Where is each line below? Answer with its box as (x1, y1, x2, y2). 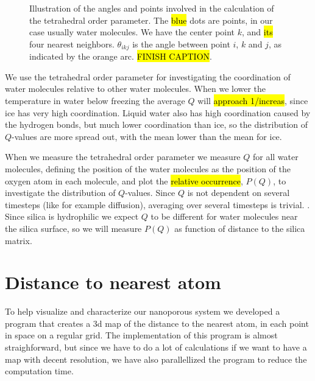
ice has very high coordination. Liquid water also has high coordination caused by (5, 106, 311, 119)
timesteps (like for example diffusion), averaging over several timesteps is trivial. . (5, 198, 310, 211)
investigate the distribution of (5, 186, 116, 199)
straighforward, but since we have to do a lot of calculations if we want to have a (5, 341, 307, 354)
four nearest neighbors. (29, 37, 115, 50)
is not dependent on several (187, 186, 290, 199)
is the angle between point (132, 37, 230, 50)
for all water (252, 150, 299, 163)
